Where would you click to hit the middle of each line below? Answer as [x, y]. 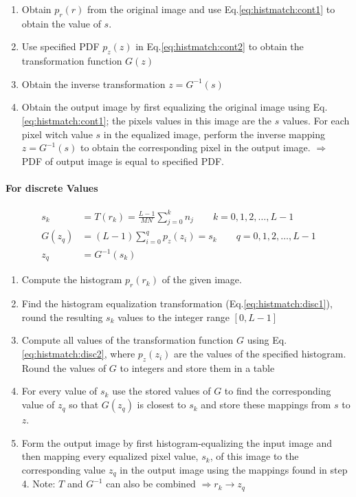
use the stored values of [162, 391]
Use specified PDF [60, 46]
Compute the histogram [72, 279]
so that [84, 405]
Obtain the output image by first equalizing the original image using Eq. [175, 107]
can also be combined [151, 484]
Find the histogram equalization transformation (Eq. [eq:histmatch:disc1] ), [177, 303]
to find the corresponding [278, 391]
